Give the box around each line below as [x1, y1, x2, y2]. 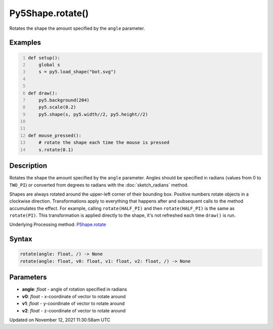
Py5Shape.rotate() [9, 8, 89, 19]
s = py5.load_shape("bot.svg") [38, 69, 116, 75]
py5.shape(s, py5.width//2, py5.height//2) [38, 111, 149, 117]
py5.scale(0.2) [38, 104, 76, 110]
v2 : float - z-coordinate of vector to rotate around [22, 307, 126, 313]
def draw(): [28, 90, 58, 96]
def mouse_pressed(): [28, 132, 82, 138]
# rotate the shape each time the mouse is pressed [38, 139, 169, 146]
